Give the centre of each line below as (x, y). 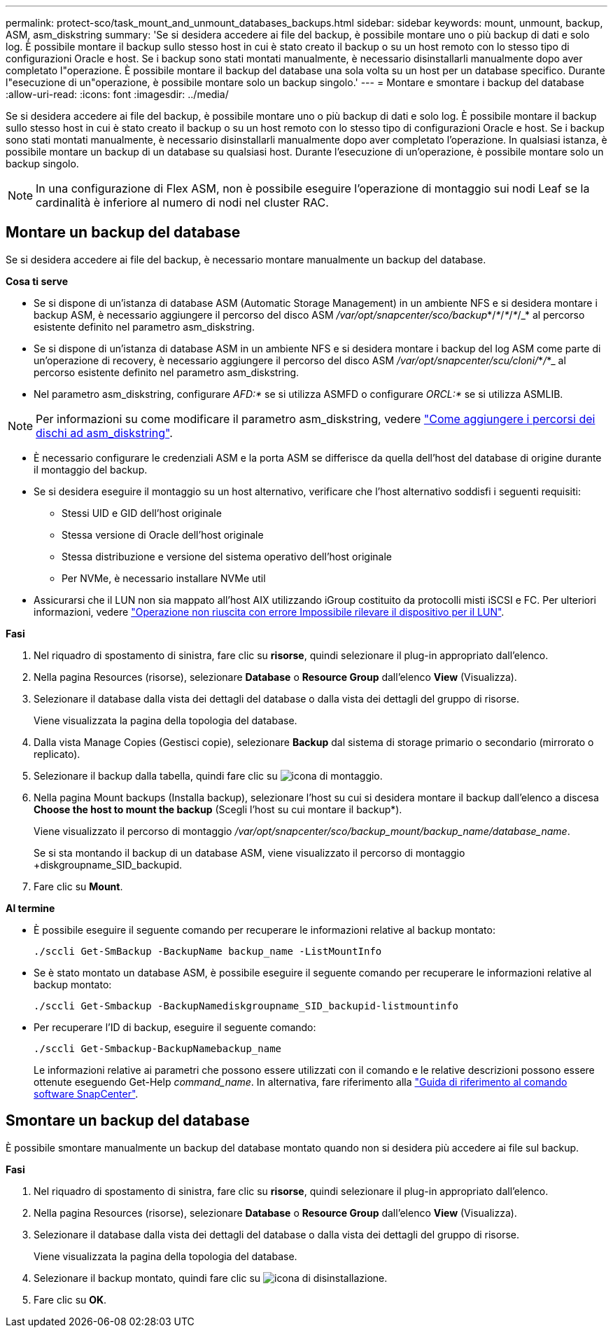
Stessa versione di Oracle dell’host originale (163, 534)
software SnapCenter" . (86, 1093)
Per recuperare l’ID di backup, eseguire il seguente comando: (175, 1027)
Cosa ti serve (37, 281)
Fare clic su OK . (70, 1299)
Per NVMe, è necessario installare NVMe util (164, 578)
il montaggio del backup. (91, 469)
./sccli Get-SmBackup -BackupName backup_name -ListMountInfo (208, 951)
